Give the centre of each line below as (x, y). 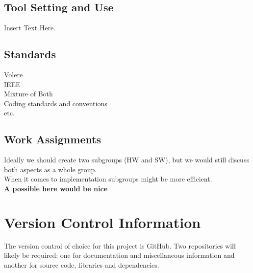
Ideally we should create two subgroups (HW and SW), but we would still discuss (126, 160)
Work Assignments (53, 139)
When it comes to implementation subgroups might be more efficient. (108, 179)
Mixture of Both (28, 94)
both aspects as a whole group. (51, 169)
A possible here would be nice (56, 188)
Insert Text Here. (30, 28)
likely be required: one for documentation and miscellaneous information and (119, 255)
